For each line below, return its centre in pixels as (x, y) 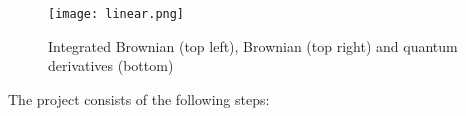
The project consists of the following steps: (139, 98)
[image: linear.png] (116, 14)
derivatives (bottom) (111, 65)
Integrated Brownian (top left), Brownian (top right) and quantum (253, 45)
